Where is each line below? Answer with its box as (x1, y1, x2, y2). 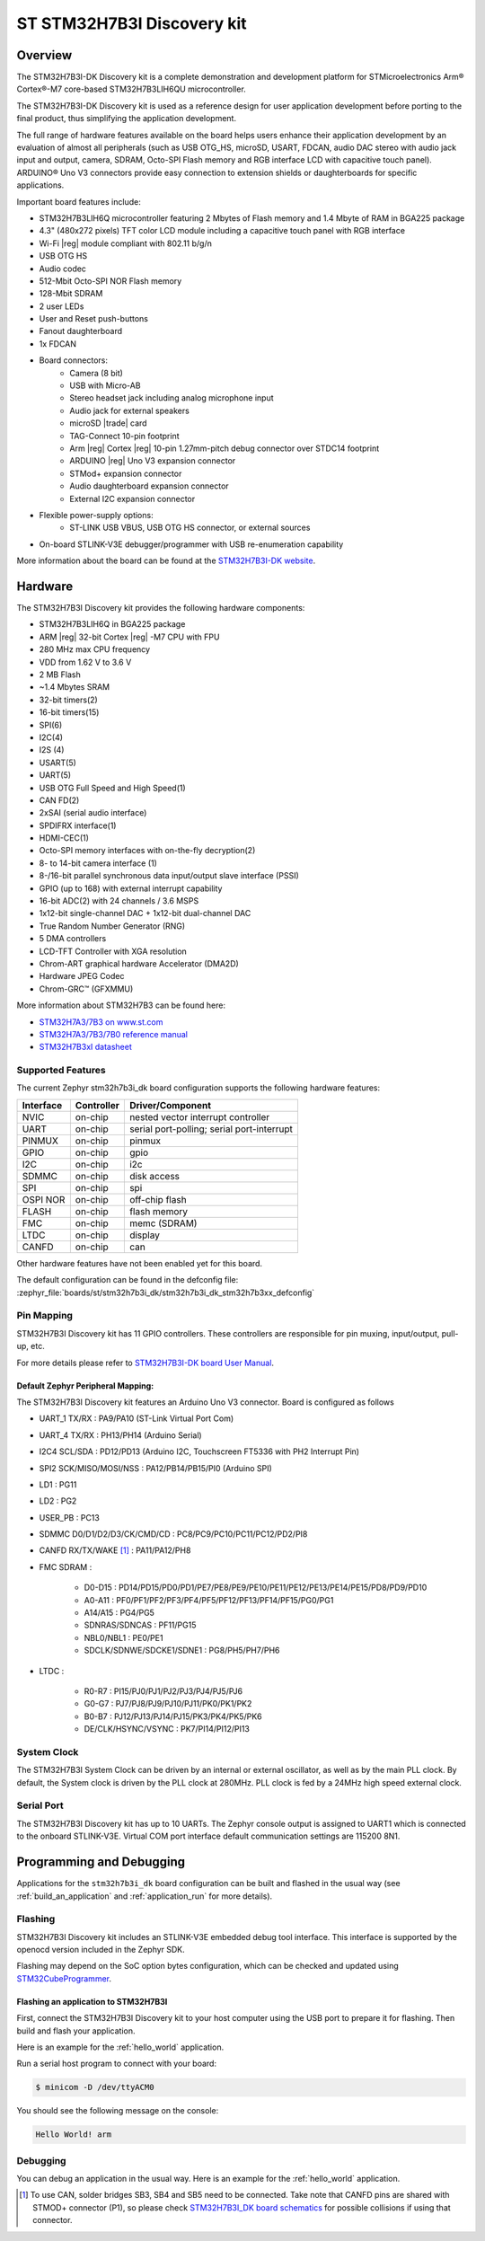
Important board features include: (16, 196, 141, 207)
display (128, 1229, 161, 1241)
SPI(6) (39, 719, 63, 730)
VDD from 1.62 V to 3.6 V (39, 657, 132, 667)
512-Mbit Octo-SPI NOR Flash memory (39, 275, 182, 287)
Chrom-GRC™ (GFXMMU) (39, 984, 134, 994)
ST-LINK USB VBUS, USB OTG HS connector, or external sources (69, 522, 311, 534)
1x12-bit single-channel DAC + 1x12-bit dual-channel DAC (39, 908, 251, 919)
